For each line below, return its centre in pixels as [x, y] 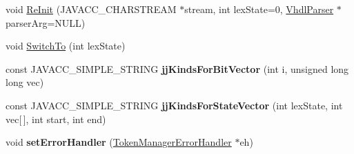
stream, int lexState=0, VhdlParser [259, 9]
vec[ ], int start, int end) [56, 119]
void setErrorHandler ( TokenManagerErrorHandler [119, 142]
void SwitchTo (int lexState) [66, 46]
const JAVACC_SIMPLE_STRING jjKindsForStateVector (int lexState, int [174, 105]
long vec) [25, 82]
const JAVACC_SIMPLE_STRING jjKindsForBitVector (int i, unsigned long [177, 68]
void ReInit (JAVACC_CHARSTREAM [91, 9]
